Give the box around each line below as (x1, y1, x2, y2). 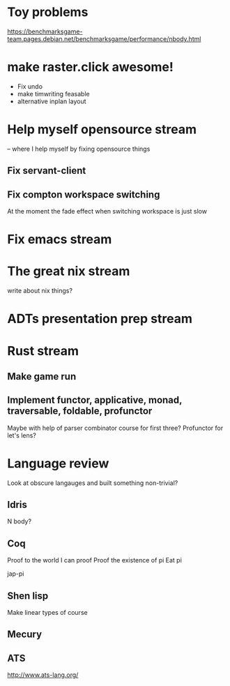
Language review (7, 455, 109, 471)
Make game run (7, 371, 77, 382)
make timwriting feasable (17, 89, 90, 98)
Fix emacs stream (7, 232, 112, 248)
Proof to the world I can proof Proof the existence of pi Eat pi (7, 556, 183, 565)
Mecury (7, 629, 43, 641)
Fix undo (17, 82, 43, 91)
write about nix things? (7, 287, 73, 295)
